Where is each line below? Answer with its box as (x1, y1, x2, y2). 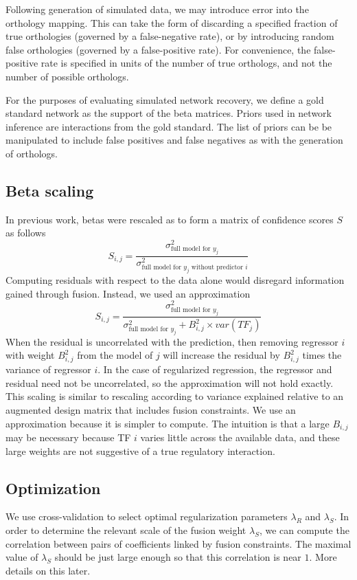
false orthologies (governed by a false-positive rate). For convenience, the (5, 42, 311, 56)
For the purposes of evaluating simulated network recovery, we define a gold (5, 92, 324, 107)
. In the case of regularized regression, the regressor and (97, 362, 332, 377)
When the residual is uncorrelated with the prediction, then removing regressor (5, 334, 338, 348)
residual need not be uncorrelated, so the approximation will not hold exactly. (5, 375, 334, 390)
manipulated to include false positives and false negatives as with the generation (5, 133, 343, 147)
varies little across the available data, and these (140, 430, 340, 444)
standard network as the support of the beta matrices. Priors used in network (5, 106, 332, 120)
